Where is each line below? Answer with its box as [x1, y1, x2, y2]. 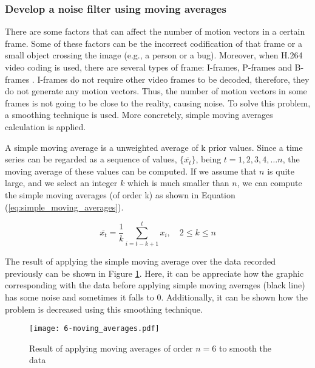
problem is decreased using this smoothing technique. [5, 302, 203, 315]
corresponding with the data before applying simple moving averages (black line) [5, 279, 305, 291]
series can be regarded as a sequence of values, [5, 153, 177, 165]
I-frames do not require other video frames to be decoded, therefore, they [37, 72, 310, 85]
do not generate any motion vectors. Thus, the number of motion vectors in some [5, 85, 307, 97]
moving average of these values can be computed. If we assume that [5, 164, 257, 177]
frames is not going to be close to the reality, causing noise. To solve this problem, [5, 96, 311, 109]
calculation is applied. [5, 120, 86, 133]
